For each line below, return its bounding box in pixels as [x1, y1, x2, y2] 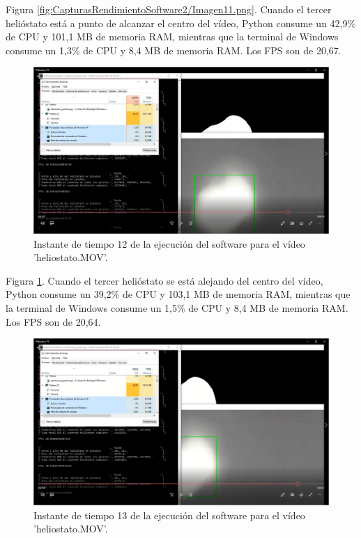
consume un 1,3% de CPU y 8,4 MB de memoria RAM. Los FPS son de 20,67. [6, 42, 341, 57]
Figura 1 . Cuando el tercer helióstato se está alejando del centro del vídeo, [6, 273, 323, 287]
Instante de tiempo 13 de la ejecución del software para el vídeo [33, 507, 305, 522]
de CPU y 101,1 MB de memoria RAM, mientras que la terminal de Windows [6, 29, 339, 44]
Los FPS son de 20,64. [6, 314, 101, 329]
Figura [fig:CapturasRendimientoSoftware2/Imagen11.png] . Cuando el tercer [6, 2, 332, 16]
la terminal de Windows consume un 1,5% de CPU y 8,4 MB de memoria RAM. [6, 301, 348, 315]
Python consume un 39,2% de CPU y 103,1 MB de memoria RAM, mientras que [6, 287, 351, 301]
